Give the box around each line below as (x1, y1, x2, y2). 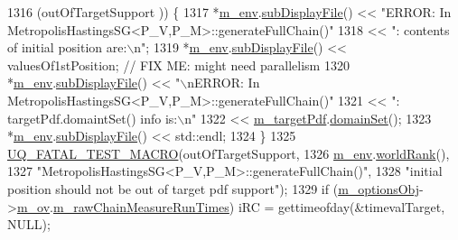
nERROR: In (187, 73, 260, 92)
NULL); (7, 215, 51, 234)
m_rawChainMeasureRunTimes (52, 197, 229, 216)
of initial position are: (7, 38, 127, 57)
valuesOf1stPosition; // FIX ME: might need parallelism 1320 (7, 55, 350, 74)
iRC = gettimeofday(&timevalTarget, (238, 197, 445, 216)
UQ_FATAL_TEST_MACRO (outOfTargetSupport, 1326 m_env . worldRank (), (7, 143, 450, 162)
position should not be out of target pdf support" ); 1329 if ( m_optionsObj (7, 179, 420, 198)
